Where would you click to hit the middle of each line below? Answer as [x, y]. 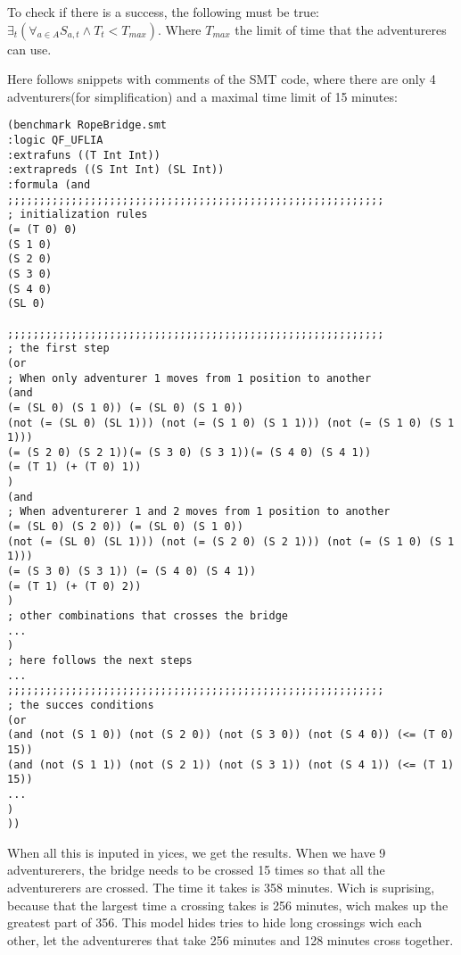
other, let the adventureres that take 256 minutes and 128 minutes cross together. [230, 939]
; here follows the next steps [100, 660]
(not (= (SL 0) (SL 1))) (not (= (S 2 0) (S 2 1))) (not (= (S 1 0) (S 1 [231, 541]
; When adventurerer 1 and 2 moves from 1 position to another [199, 512]
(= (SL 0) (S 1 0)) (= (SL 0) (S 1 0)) [125, 407]
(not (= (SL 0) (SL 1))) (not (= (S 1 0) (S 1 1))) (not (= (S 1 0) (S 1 [231, 423]
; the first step [58, 349]
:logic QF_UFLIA [55, 141]
